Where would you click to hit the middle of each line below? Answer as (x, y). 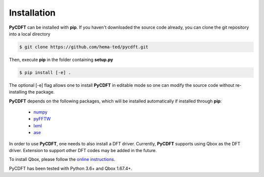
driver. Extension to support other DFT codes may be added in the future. (83, 150)
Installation (32, 13)
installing (18, 92)
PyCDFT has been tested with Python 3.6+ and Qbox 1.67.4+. (71, 168)
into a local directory (30, 34)
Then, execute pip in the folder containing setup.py (61, 59)
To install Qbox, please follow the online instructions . (62, 159)
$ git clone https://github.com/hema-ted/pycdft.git (84, 47)
